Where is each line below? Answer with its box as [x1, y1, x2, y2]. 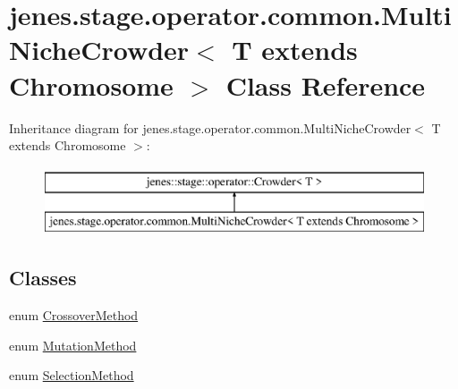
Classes [9, 264, 77, 292]
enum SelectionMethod [9, 366, 134, 385]
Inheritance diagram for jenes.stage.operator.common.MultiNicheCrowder [9, 118, 411, 137]
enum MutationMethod [9, 335, 137, 354]
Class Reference [225, 66, 426, 103]
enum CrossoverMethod [9, 306, 139, 325]
